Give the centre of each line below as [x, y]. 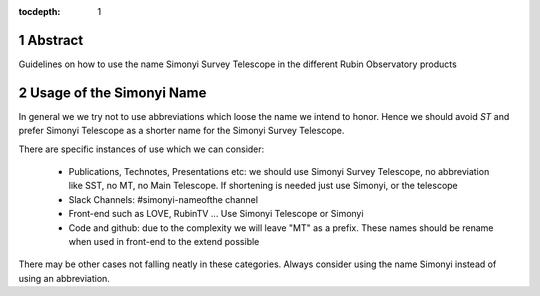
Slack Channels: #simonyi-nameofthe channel [163, 199]
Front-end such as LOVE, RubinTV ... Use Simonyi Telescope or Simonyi [216, 214]
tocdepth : [39, 11]
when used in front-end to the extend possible [164, 241]
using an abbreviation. [64, 278]
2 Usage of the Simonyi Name [112, 92]
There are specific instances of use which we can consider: [141, 149]
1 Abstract [51, 40]
